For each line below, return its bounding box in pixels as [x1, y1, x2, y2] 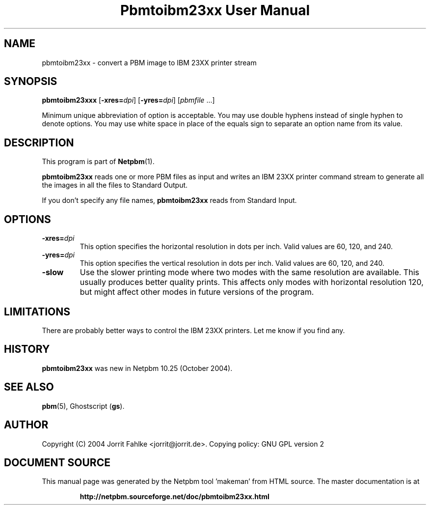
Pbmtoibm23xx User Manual [120, 2, 310, 19]
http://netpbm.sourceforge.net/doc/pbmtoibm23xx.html [80, 492, 269, 501]
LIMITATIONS [4, 305, 71, 318]
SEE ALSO [4, 381, 54, 394]
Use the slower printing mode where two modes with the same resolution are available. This [80, 267, 419, 278]
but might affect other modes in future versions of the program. [80, 287, 314, 297]
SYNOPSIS [4, 75, 57, 88]
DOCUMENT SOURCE [4, 456, 110, 469]
